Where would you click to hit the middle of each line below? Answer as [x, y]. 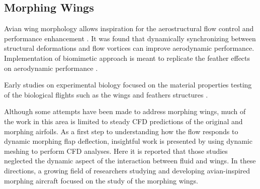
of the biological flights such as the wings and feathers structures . [106, 94]
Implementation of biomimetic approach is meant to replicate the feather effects [127, 58]
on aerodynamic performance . [51, 68]
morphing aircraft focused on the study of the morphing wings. [101, 180]
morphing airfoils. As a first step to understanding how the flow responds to [121, 131]
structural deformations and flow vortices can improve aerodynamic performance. [129, 48]
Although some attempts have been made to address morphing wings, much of [125, 111]
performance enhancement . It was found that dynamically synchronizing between [130, 38]
